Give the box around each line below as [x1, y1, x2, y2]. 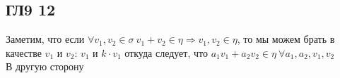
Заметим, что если [6, 32, 85, 46]
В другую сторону [6, 59, 84, 74]
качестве [6, 45, 42, 60]
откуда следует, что [124, 45, 208, 60]
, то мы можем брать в [237, 32, 335, 46]
